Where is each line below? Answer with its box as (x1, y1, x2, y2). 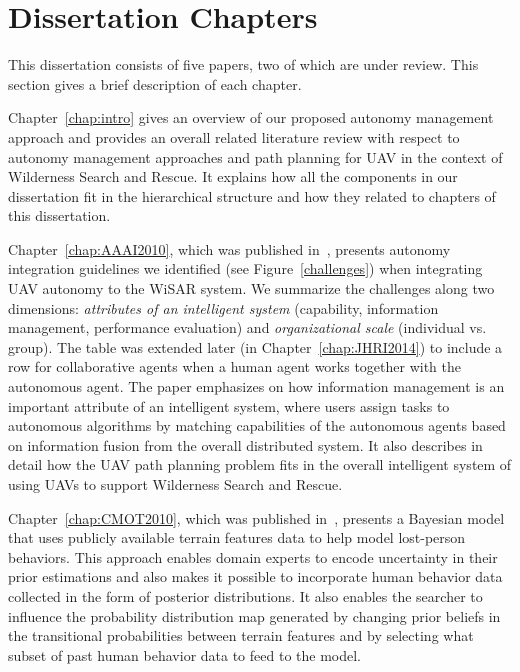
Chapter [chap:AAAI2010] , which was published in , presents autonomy (8, 238, 451, 259)
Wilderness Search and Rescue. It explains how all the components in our (8, 166, 458, 187)
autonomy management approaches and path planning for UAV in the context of (8, 146, 503, 167)
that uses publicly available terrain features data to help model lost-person (8, 527, 466, 548)
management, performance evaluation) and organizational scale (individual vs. (8, 317, 487, 338)
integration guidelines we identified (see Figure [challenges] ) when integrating (8, 258, 483, 279)
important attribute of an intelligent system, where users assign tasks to (8, 395, 450, 416)
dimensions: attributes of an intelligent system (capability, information (8, 297, 439, 318)
